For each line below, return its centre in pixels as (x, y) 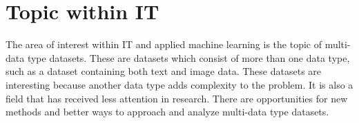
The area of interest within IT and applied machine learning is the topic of (164, 44)
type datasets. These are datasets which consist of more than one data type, (188, 57)
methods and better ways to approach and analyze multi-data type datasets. (167, 112)
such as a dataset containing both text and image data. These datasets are (164, 71)
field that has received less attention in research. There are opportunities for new (177, 98)
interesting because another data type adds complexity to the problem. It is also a (179, 84)
